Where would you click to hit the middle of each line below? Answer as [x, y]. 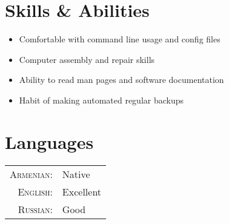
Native [76, 174]
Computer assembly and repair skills [87, 59]
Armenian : [31, 174]
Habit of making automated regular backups [101, 100]
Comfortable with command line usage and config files [120, 39]
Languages [49, 141]
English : [35, 191]
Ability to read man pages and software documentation [121, 80]
